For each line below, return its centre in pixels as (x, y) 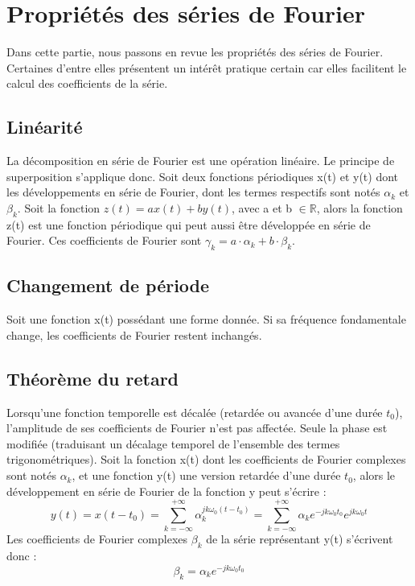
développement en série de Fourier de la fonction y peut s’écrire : (166, 491)
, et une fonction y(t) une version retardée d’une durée (206, 475)
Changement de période (108, 285)
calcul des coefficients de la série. (87, 83)
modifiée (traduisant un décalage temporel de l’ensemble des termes (173, 443)
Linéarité (45, 127)
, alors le (374, 475)
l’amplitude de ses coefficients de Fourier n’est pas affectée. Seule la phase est (197, 428)
